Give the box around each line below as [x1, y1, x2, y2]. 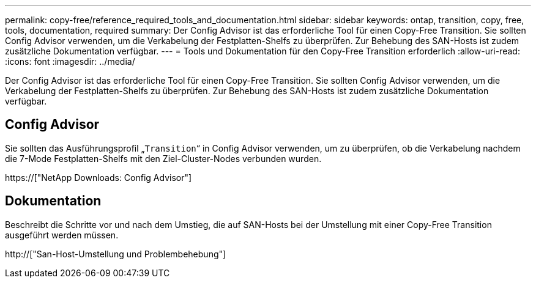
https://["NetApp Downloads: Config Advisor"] [5, 172, 192, 183]
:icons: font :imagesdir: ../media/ [5, 56, 135, 67]
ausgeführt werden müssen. [5, 229, 119, 240]
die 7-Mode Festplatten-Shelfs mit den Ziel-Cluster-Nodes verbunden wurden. [5, 153, 322, 164]
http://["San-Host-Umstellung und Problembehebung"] [5, 248, 226, 259]
